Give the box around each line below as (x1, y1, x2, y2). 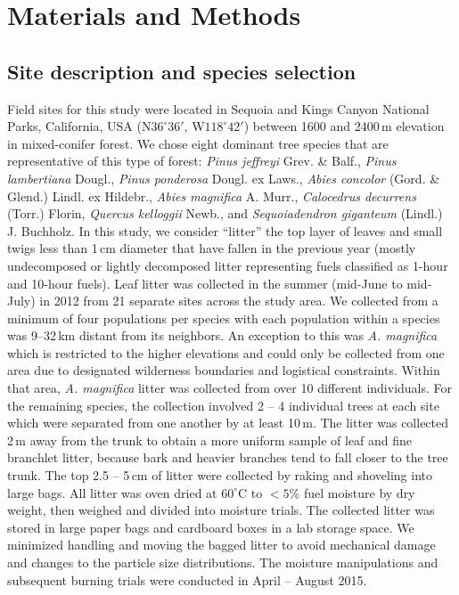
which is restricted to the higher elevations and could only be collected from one (7, 343, 445, 362)
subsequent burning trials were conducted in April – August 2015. (7, 570, 367, 589)
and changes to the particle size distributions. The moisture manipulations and (7, 553, 439, 572)
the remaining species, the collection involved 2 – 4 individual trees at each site (7, 395, 439, 414)
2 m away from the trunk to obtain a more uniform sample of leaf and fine (7, 430, 413, 449)
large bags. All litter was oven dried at (7, 483, 217, 501)
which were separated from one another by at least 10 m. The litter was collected (7, 413, 449, 432)
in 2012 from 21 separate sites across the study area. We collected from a (39, 291, 439, 310)
